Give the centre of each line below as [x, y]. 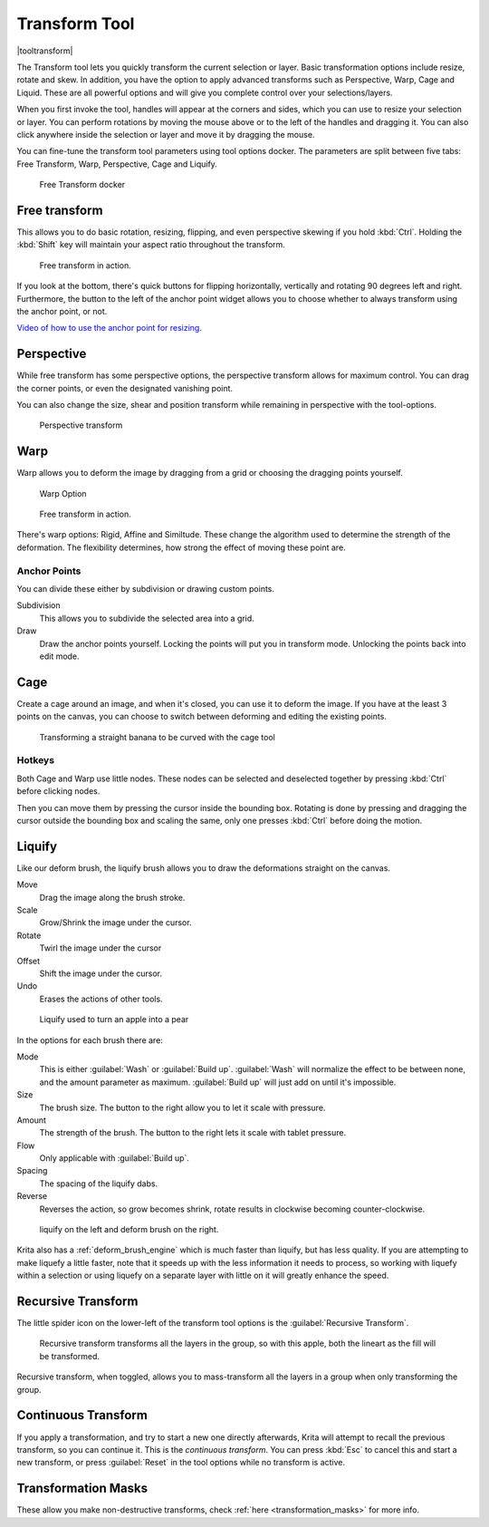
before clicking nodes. [58, 791]
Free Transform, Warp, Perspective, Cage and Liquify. [117, 164]
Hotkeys [35, 760]
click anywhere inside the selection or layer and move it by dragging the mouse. [166, 134]
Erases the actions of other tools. [101, 999]
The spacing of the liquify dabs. [99, 1184]
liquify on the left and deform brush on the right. [129, 1230]
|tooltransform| [45, 51]
